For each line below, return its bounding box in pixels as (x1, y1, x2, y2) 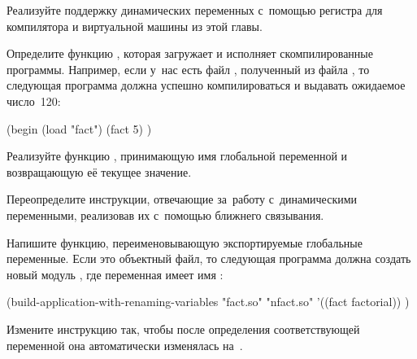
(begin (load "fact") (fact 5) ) (7, 120, 152, 137)
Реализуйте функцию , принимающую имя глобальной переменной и (7, 147, 348, 164)
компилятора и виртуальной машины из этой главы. (7, 17, 263, 34)
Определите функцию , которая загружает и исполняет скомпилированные (7, 45, 373, 62)
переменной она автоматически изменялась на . (7, 336, 243, 353)
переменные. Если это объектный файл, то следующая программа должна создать (7, 250, 411, 267)
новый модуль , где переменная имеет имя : (7, 265, 224, 282)
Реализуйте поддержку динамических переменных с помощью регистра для (7, 2, 383, 18)
